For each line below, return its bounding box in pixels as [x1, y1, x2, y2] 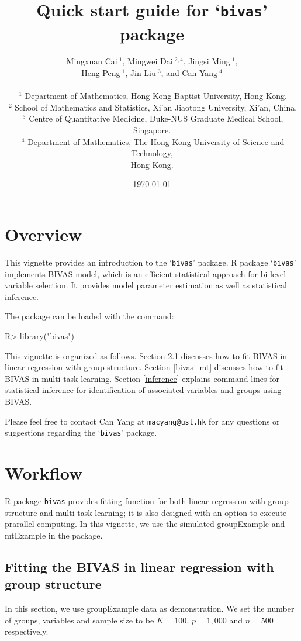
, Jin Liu [125, 67, 156, 79]
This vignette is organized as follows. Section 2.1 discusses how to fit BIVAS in [5, 349, 288, 361]
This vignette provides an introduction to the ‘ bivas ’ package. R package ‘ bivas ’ [5, 256, 296, 268]
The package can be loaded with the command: [5, 310, 174, 322]
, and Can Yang [161, 67, 218, 79]
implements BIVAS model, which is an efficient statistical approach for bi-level [5, 267, 286, 280]
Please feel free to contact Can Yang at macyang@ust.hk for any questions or [5, 415, 280, 427]
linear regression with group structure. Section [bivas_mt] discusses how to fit [5, 361, 283, 373]
